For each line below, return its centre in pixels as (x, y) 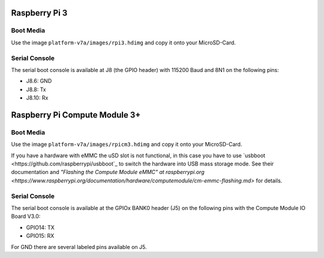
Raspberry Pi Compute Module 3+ (76, 115)
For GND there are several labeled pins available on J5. (79, 247)
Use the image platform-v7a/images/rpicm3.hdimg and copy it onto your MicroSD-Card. (127, 145)
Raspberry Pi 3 (39, 13)
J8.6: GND (39, 81)
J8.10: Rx (37, 98)
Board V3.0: (26, 217)
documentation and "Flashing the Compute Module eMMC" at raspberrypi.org (108, 172)
